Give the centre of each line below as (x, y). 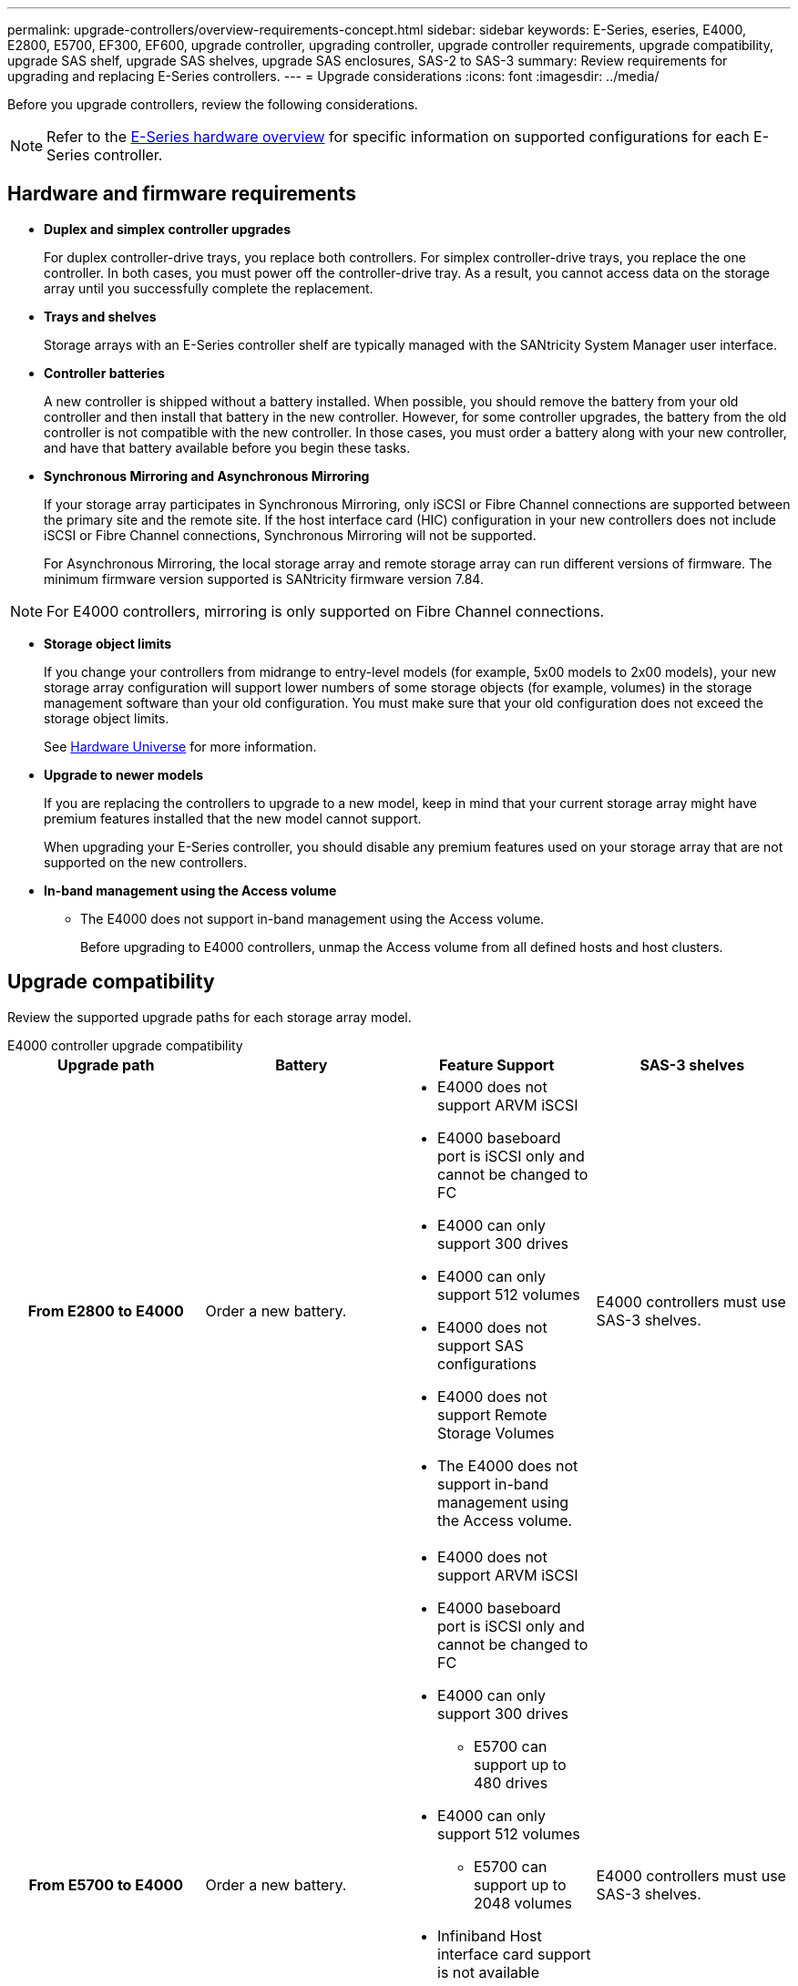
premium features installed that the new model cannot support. (233, 818)
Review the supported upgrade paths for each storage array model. (210, 1017)
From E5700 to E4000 (106, 1884)
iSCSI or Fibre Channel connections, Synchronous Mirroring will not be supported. (290, 535)
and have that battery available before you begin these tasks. (227, 447)
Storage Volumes (496, 1433)
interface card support (514, 1954)
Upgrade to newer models (124, 774)
